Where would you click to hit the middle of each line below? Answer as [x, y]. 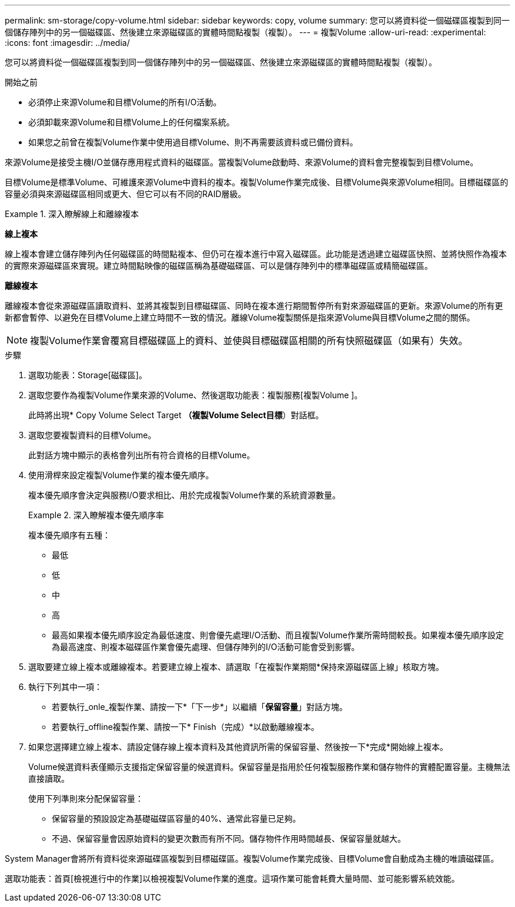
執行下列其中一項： [65, 687]
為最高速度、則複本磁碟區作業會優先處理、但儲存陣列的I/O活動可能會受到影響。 [206, 647]
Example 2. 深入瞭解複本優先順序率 [96, 515]
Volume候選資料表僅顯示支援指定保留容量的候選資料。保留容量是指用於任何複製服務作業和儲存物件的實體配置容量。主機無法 [269, 767]
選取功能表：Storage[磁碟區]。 [88, 375]
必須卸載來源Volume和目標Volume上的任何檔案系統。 [131, 122]
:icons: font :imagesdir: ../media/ [67, 43]
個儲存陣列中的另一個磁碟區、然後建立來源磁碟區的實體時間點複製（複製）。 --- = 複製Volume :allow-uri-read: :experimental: [245, 32]
